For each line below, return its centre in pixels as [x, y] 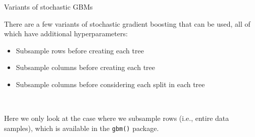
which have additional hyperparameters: [66, 33]
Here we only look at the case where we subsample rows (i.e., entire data [117, 118]
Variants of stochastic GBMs [48, 7]
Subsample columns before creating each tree [85, 67]
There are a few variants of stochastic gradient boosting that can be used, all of [127, 23]
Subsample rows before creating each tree [80, 50]
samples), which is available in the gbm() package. [82, 128]
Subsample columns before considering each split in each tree [110, 84]
